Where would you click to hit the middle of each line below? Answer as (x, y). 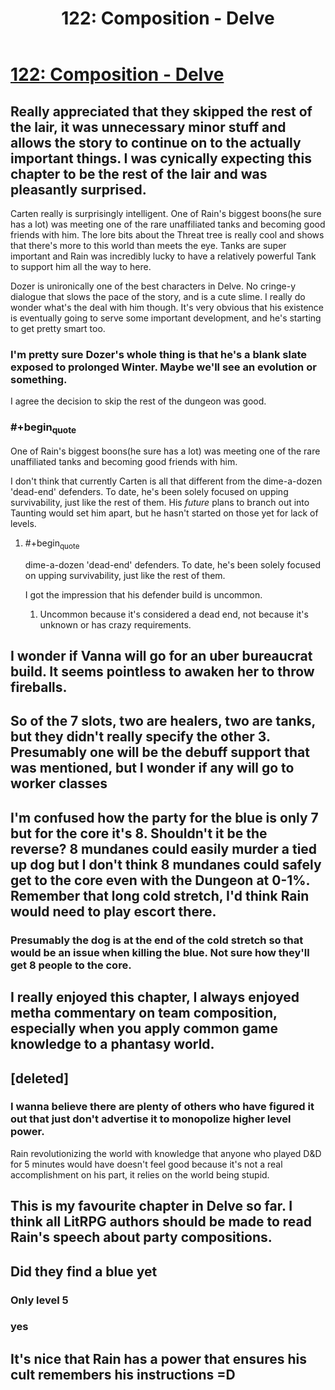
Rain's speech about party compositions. (141, 1237)
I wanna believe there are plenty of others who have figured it (162, 1107)
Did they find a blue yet (84, 1271)
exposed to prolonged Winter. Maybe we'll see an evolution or (163, 367)
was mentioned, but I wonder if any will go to (152, 768)
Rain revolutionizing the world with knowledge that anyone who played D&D (166, 1153)
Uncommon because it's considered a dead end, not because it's (174, 614)
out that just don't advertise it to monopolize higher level (151, 1119)
